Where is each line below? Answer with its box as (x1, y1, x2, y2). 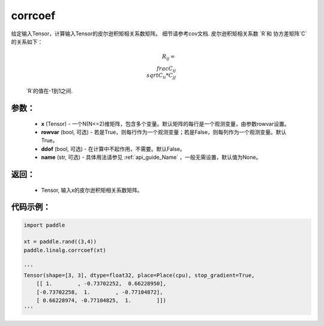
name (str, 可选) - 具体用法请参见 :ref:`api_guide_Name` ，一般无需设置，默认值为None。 (41, 153, 262, 161)
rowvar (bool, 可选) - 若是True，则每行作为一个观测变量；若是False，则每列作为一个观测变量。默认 (41, 128, 287, 135)
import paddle (23, 222, 65, 228)
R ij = (162, 53, 175, 61)
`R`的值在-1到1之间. (26, 87, 73, 95)
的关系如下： (11, 38, 43, 45)
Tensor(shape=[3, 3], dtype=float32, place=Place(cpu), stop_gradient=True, (23, 271, 255, 279)
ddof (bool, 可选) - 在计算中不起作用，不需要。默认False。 (41, 145, 185, 152)
